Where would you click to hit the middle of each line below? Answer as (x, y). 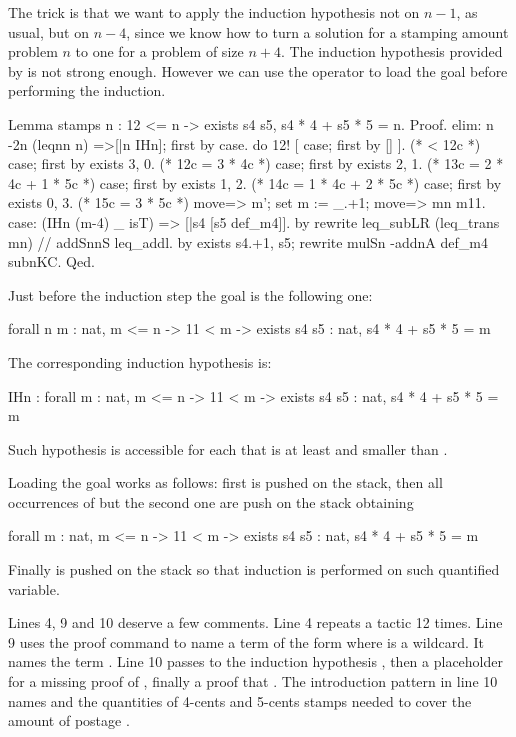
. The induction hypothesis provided (391, 51)
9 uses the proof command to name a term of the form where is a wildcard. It (246, 641)
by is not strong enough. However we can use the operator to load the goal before (258, 70)
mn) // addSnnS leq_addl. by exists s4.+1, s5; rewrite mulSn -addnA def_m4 (248, 241)
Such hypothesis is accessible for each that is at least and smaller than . (228, 448)
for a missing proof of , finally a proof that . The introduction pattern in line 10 (253, 681)
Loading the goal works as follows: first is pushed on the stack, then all (225, 482)
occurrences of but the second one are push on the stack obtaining (211, 501)
